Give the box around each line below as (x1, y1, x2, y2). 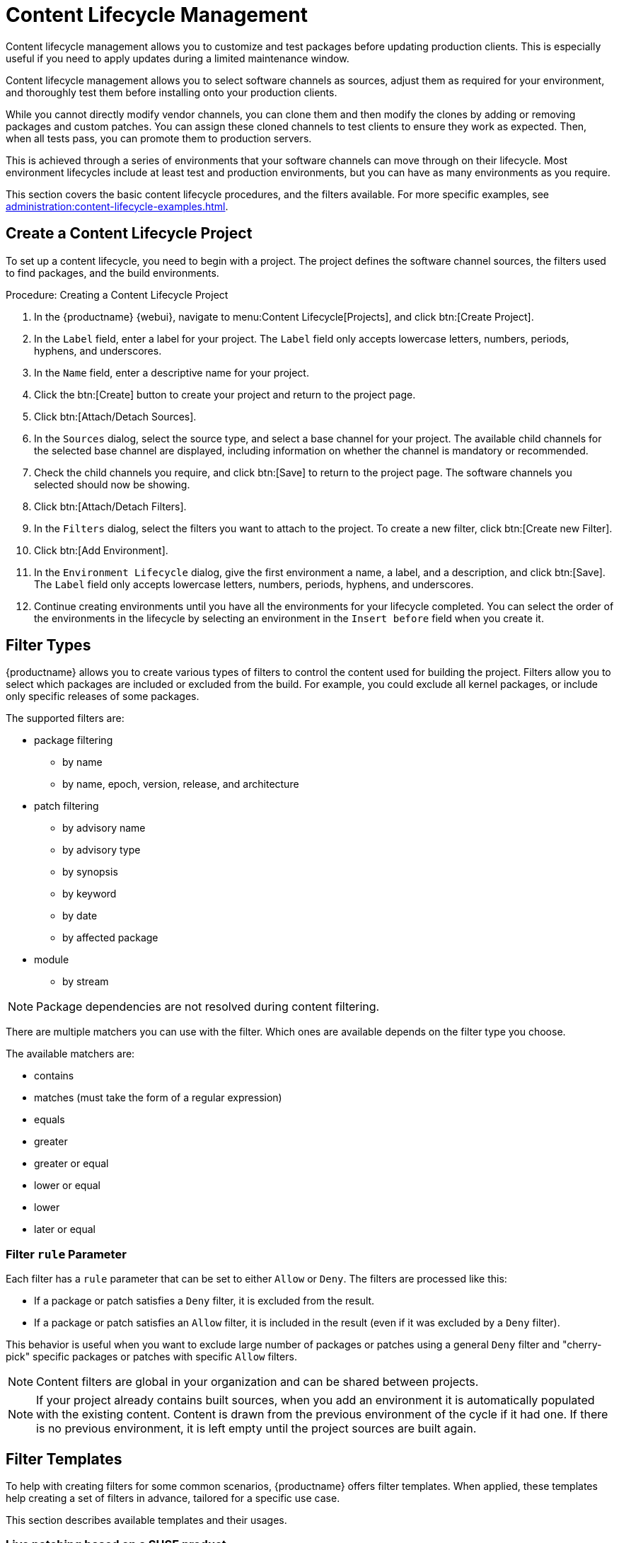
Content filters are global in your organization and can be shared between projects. (36, 1375, 479, 1389)
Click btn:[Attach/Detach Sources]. (34, 410, 197, 423)
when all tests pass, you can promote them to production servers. (6, 132, 312, 144)
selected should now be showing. (34, 478, 190, 491)
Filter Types (6, 636, 91, 655)
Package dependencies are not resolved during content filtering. (36, 999, 380, 1014)
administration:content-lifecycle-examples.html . (6, 200, 228, 212)
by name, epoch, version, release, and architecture (62, 778, 299, 791)
